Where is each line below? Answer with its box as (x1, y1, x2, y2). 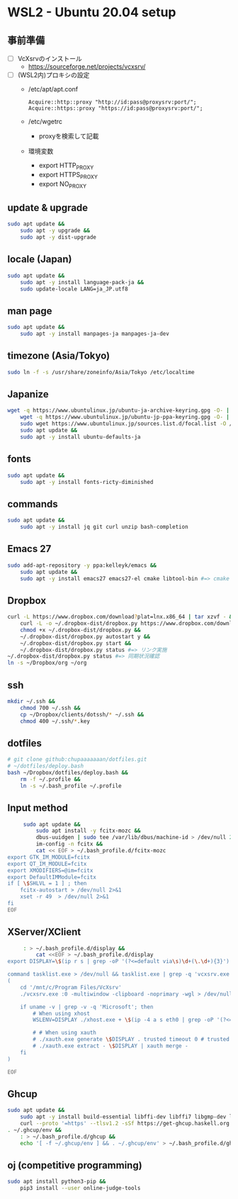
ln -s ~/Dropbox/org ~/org (7, 660, 87, 667)
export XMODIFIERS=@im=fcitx (7, 867, 93, 874)
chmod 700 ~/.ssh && (20, 704, 81, 711)
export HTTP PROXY (38, 161, 94, 171)
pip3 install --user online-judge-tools (20, 1185, 141, 1192)
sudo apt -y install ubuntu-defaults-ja (20, 433, 141, 440)
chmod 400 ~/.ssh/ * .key (20, 717, 91, 725)
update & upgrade (7, 201, 89, 213)
